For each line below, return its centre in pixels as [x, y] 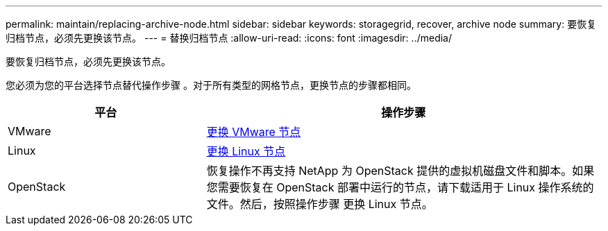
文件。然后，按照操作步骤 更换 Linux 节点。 [320, 204]
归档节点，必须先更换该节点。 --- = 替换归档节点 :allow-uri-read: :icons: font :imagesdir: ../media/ [229, 38]
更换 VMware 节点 [254, 132]
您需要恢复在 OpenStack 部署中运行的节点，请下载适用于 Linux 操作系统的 [400, 187]
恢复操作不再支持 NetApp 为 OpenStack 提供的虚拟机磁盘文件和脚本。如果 [400, 171]
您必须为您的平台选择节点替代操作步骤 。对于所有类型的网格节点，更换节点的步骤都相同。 [211, 85]
